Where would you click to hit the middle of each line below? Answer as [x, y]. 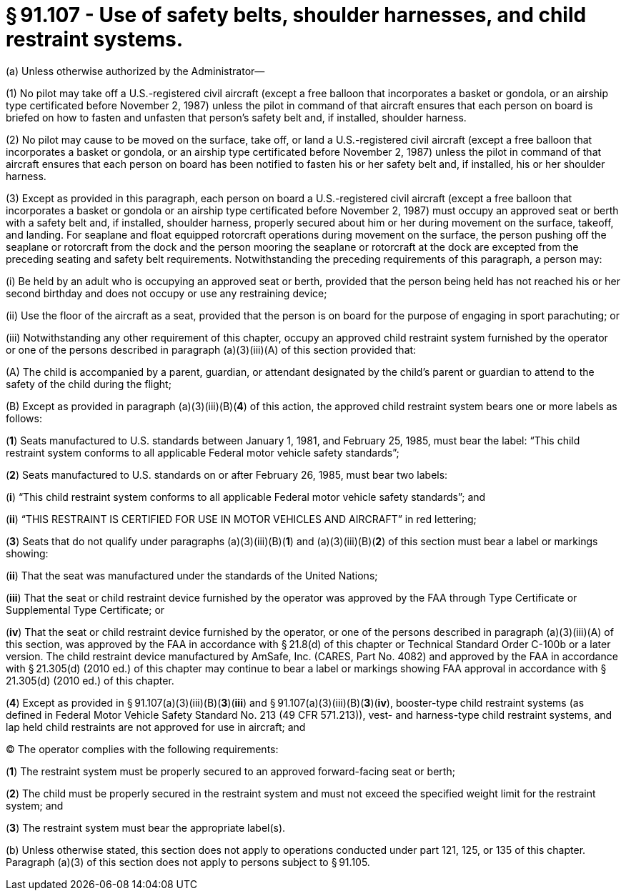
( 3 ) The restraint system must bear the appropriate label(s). [146, 827]
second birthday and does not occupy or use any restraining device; [167, 293]
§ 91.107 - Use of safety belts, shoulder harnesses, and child [296, 15]
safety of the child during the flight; [89, 384]
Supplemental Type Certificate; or [85, 609]
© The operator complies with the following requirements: [142, 749]
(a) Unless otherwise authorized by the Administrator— [135, 71]
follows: [24, 418]
